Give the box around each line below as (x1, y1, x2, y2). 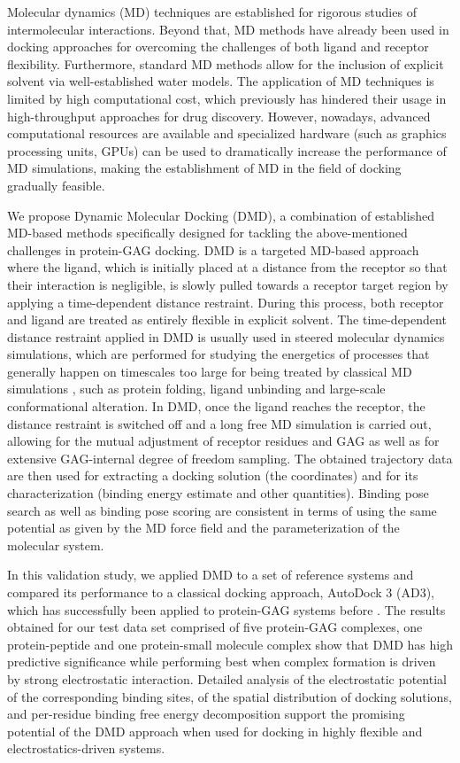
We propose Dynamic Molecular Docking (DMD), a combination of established (7, 206, 434, 224)
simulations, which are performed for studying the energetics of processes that (7, 345, 430, 363)
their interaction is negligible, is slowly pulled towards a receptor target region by (7, 275, 448, 293)
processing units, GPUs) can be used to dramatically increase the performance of (7, 141, 447, 160)
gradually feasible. (7, 175, 105, 194)
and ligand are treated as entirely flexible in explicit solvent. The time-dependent (7, 310, 447, 329)
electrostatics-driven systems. (7, 739, 165, 758)
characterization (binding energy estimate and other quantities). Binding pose (7, 484, 429, 502)
